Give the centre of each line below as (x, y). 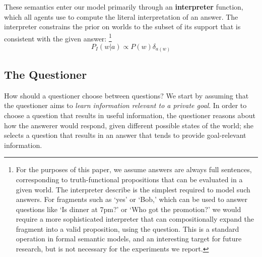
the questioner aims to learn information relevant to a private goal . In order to (125, 105)
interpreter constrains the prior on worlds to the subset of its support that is (122, 27)
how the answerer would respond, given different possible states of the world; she (129, 125)
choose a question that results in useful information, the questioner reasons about (130, 115)
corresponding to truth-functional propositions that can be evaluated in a (129, 179)
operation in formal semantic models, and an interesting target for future (129, 239)
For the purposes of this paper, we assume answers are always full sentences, (134, 169)
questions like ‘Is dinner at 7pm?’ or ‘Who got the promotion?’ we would (128, 209)
